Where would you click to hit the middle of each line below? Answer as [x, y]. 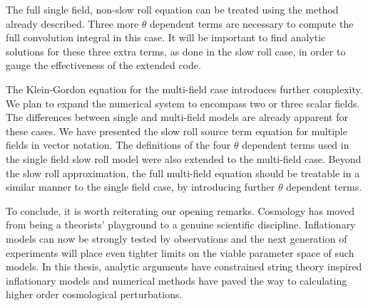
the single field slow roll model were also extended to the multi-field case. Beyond [184, 158]
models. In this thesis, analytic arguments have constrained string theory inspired [184, 267]
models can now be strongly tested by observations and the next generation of [177, 238]
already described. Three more [72, 23]
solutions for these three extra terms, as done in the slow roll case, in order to [176, 51]
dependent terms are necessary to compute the [252, 23]
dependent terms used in [296, 145]
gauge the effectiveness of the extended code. [103, 65]
